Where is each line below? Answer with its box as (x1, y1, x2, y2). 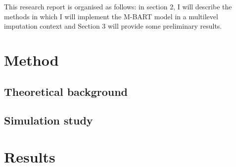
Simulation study (4, 113, 93, 128)
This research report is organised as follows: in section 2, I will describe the (4, 1, 232, 11)
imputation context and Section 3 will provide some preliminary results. (4, 21, 222, 31)
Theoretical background (4, 83, 128, 99)
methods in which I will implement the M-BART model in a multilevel (4, 11, 218, 21)
